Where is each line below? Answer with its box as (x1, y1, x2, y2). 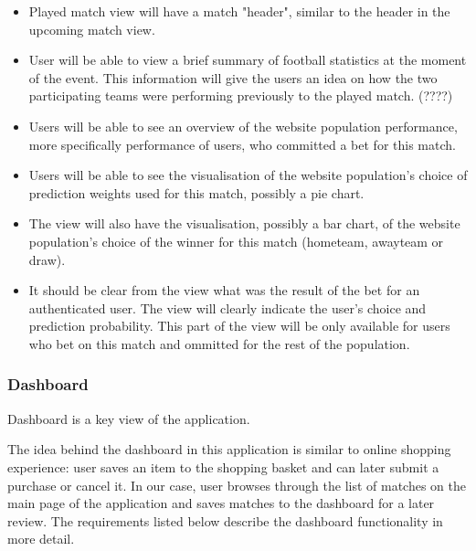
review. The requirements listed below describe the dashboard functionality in (7, 511, 443, 530)
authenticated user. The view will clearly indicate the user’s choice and (28, 298, 427, 317)
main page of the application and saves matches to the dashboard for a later (7, 493, 435, 513)
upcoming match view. (28, 19, 155, 38)
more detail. (7, 529, 75, 548)
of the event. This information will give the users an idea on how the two (28, 68, 438, 87)
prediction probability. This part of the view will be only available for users (28, 316, 450, 335)
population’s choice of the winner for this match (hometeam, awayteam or (28, 231, 444, 250)
